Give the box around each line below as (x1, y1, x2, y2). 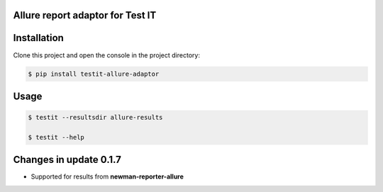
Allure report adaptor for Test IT (13, 9, 157, 21)
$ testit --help (28, 133, 85, 141)
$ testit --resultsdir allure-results (28, 113, 163, 122)
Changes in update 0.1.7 (13, 154, 122, 166)
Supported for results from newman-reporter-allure (30, 172, 184, 181)
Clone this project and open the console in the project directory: (13, 50, 200, 60)
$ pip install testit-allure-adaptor (28, 69, 160, 78)
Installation (13, 32, 64, 44)
